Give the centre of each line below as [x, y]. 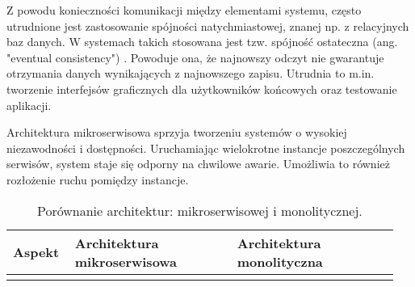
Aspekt [36, 252]
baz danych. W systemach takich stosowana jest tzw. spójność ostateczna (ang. [202, 42]
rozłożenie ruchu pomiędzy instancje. [98, 179]
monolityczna [280, 261]
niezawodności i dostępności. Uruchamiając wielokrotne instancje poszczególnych [206, 148]
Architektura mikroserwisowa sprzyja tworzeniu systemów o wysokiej [177, 132]
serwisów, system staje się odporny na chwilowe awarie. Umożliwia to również [198, 164]
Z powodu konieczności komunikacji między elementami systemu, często [184, 10]
